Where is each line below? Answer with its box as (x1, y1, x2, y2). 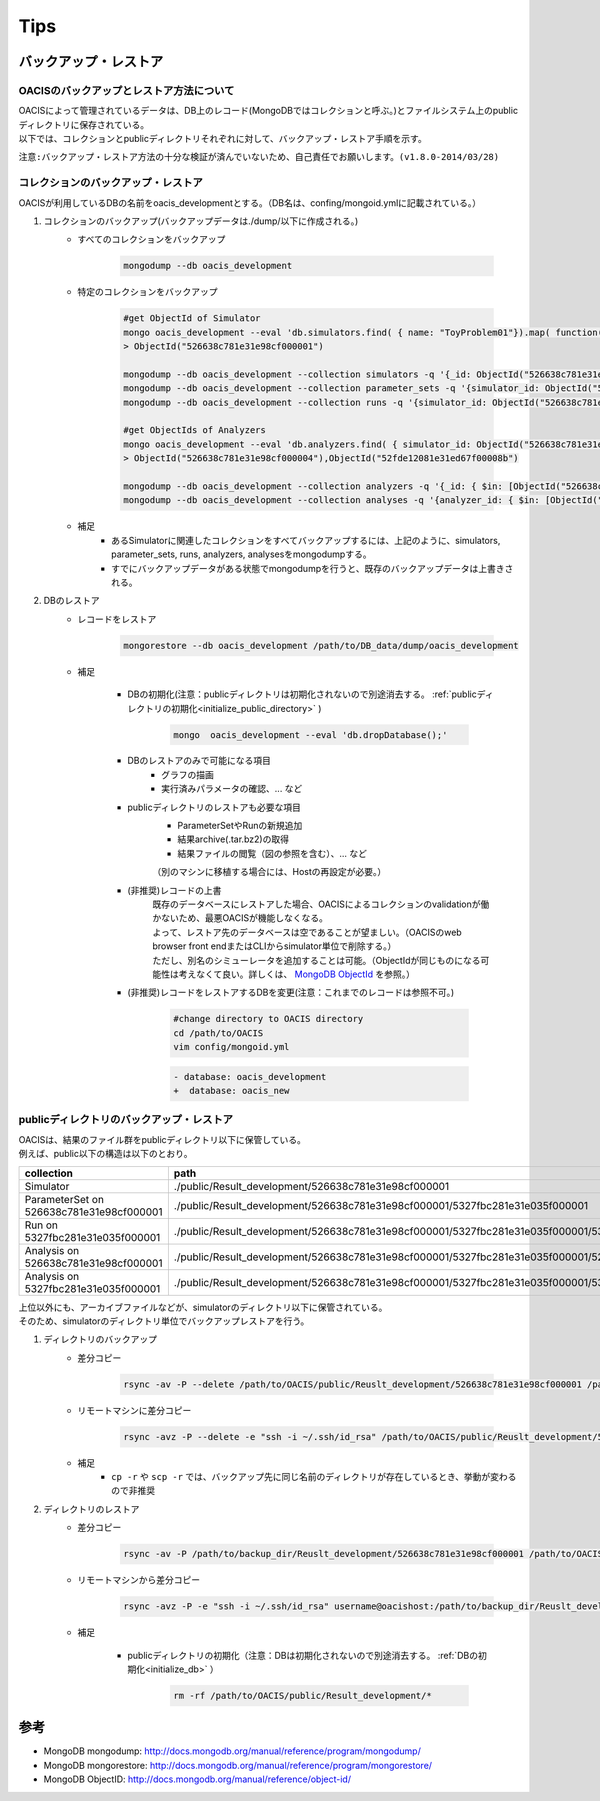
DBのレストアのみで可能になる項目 (127, 755, 272, 767)
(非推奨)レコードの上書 (127, 884, 222, 896)
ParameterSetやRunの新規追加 (177, 820, 303, 832)
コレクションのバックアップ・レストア (18, 176, 204, 190)
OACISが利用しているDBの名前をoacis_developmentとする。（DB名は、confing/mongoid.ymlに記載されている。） (18, 196, 482, 209)
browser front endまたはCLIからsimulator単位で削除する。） (152, 940, 397, 952)
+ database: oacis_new (173, 1085, 290, 1097)
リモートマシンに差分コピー (77, 1404, 192, 1416)
